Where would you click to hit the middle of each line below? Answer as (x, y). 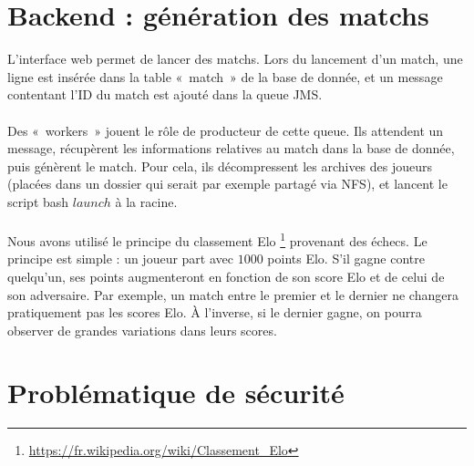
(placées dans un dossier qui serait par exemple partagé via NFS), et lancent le (227, 184)
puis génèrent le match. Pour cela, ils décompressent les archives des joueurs (220, 166)
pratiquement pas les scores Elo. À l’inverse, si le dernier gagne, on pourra (215, 312)
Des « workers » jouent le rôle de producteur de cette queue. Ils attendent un (226, 130)
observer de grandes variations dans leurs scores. (142, 330)
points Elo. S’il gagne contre (346, 259)
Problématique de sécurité (176, 393)
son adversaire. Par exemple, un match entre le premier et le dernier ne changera (233, 294)
